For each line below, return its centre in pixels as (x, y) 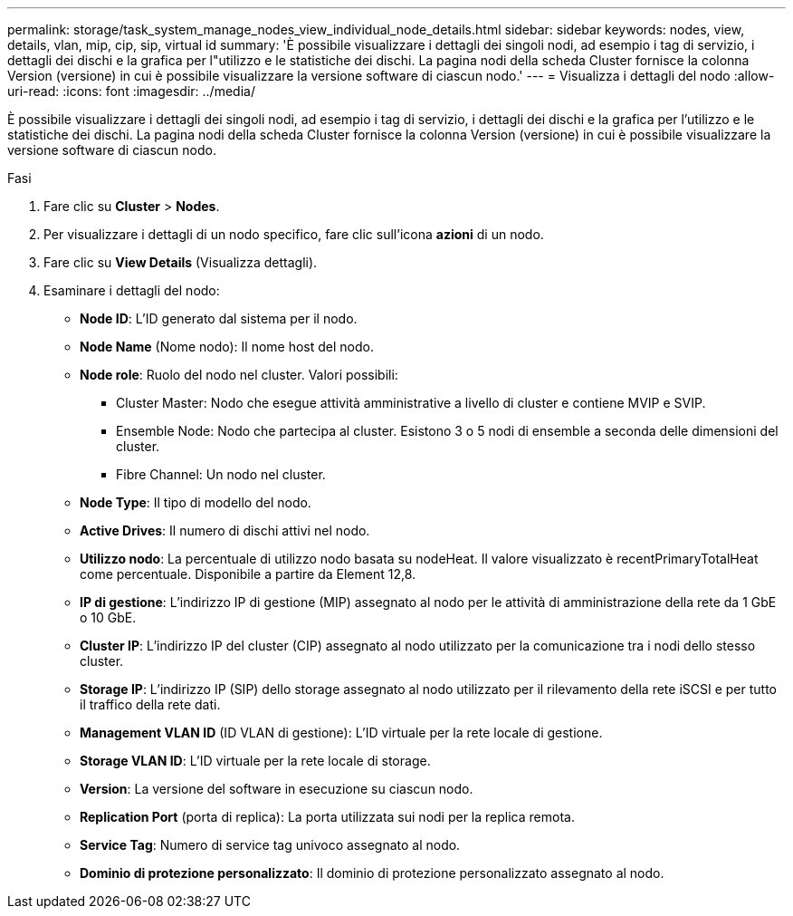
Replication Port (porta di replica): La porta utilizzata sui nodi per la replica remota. (327, 817)
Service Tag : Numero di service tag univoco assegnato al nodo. (270, 845)
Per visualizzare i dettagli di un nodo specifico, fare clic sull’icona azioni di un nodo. (294, 234)
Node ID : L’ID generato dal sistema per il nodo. (219, 318)
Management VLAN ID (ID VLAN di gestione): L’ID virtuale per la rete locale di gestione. (341, 733)
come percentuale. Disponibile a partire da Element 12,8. (248, 574)
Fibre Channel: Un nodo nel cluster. (221, 474)
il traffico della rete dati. (150, 704)
